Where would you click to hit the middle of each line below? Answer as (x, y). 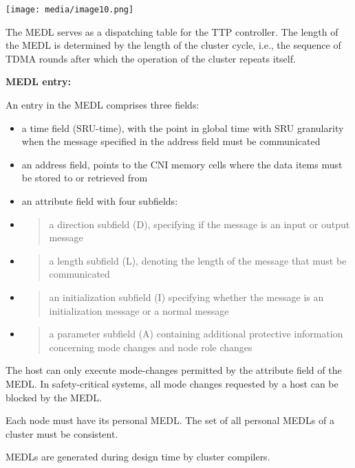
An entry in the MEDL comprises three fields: (103, 105)
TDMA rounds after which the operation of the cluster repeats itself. (151, 58)
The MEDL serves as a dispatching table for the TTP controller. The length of (172, 31)
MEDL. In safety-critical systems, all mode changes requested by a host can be (172, 383)
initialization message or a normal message (139, 310)
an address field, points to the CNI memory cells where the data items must (182, 164)
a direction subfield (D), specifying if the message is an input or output (200, 224)
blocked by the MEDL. (54, 397)
